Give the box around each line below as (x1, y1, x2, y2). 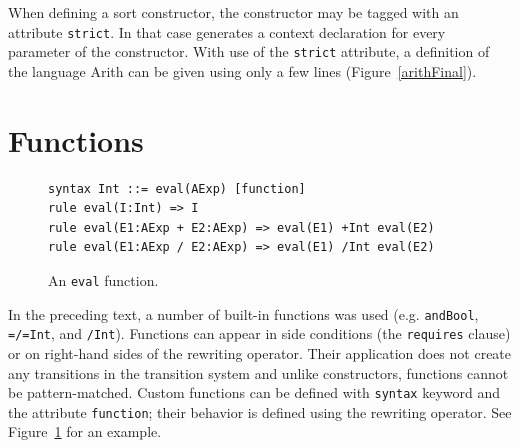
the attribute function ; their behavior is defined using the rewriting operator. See (8, 401, 512, 422)
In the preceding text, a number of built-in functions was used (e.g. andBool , (8, 303, 479, 324)
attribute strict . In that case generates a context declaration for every (8, 21, 446, 42)
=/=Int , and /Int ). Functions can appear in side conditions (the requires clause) (8, 323, 511, 344)
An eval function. (48, 270, 159, 290)
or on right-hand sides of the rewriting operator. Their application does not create (8, 342, 512, 363)
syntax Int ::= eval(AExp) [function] (48, 181, 306, 196)
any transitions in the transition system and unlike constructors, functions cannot (8, 362, 509, 383)
